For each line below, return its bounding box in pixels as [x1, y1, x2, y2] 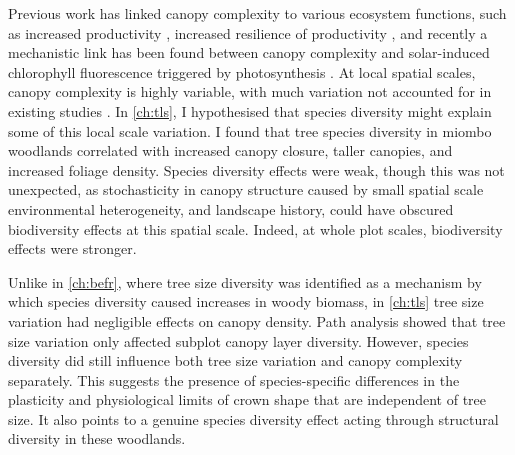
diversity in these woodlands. [8, 428, 186, 449]
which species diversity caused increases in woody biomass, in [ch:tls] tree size [8, 291, 484, 312]
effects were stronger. [8, 238, 137, 259]
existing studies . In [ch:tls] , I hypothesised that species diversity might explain [8, 100, 492, 121]
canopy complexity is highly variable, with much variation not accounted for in [8, 81, 492, 102]
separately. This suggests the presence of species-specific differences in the [8, 369, 460, 390]
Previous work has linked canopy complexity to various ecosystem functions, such [8, 3, 507, 23]
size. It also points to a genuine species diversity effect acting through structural [8, 408, 499, 429]
